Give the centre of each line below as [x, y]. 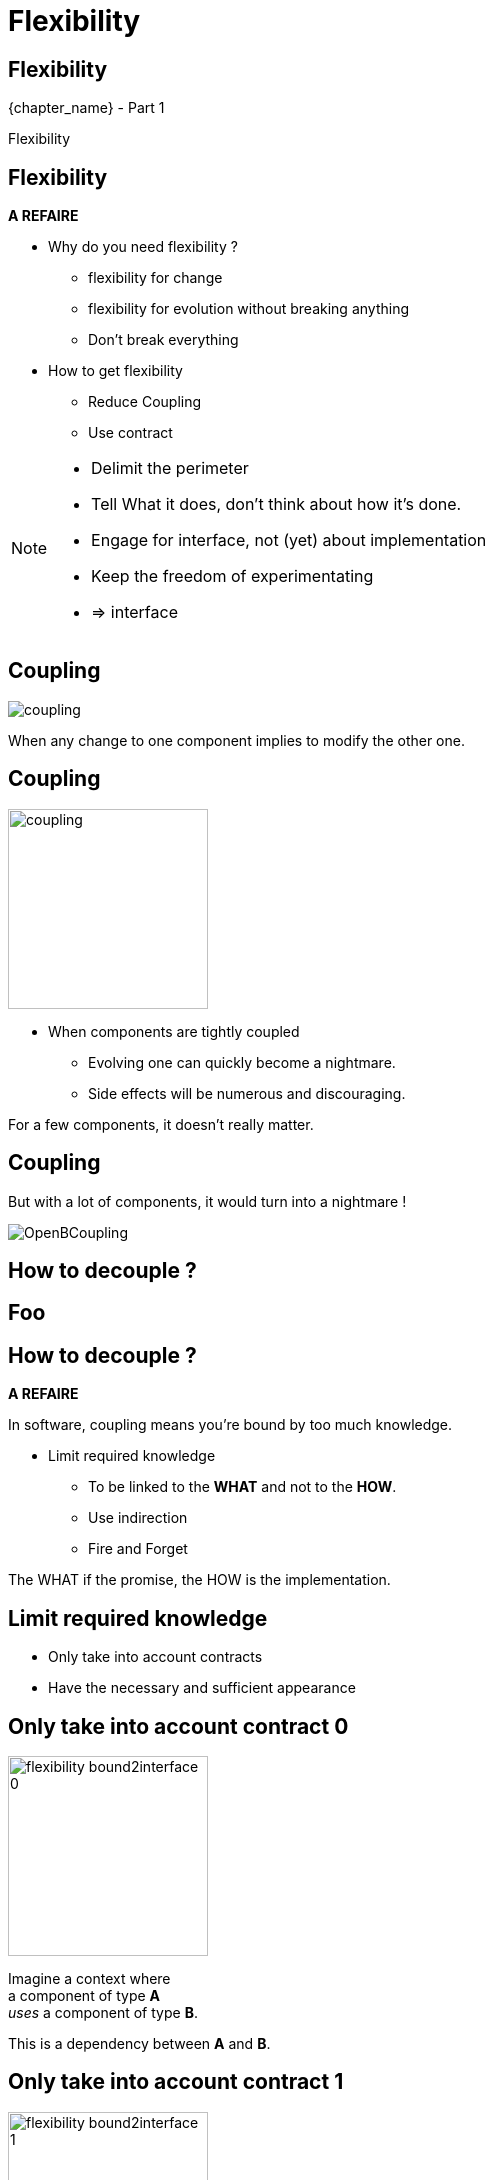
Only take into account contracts [155, 1657]
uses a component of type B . [103, 2012]
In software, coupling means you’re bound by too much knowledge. [230, 1425]
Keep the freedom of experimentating [232, 576]
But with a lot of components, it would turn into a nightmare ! [207, 1201]
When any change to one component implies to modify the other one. [236, 740]
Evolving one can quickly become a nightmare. [242, 1062]
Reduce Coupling [145, 402]
